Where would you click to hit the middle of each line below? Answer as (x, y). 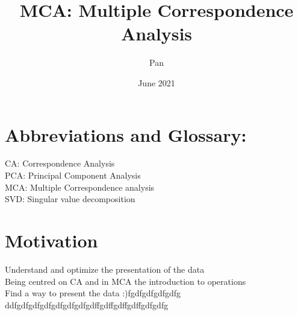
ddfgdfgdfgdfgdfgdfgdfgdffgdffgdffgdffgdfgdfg (87, 304)
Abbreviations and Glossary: (126, 134)
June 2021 (157, 82)
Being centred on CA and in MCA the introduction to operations (126, 281)
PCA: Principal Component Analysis (73, 175)
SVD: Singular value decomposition (70, 199)
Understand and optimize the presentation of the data (105, 269)
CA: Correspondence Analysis (60, 163)
